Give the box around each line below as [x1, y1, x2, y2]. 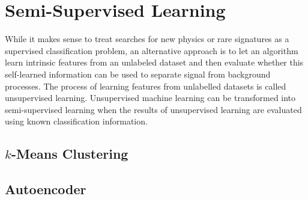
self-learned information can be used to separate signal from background [5, 67, 271, 80]
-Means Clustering [11, 144, 128, 163]
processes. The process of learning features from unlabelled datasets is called [5, 79, 286, 92]
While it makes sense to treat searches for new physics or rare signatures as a [5, 32, 289, 45]
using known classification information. [5, 115, 148, 127]
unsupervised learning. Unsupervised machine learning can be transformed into [5, 91, 296, 104]
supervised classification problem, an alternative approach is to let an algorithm [5, 44, 298, 57]
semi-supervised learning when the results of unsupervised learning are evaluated [5, 103, 302, 115]
